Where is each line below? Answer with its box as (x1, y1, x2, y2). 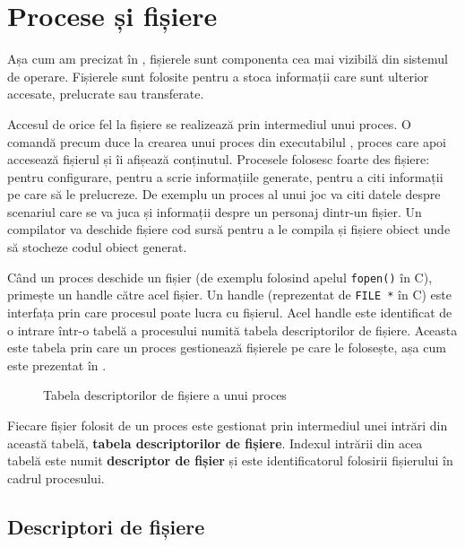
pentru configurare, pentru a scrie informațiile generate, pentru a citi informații (7, 167, 443, 186)
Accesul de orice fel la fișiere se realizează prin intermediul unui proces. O (7, 114, 411, 133)
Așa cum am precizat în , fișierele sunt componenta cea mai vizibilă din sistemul (7, 49, 448, 68)
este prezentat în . (7, 355, 107, 374)
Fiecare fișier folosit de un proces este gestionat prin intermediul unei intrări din (7, 415, 448, 434)
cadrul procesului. (7, 468, 105, 487)
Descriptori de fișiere (7, 512, 205, 540)
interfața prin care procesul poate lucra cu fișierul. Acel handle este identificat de (7, 302, 452, 321)
